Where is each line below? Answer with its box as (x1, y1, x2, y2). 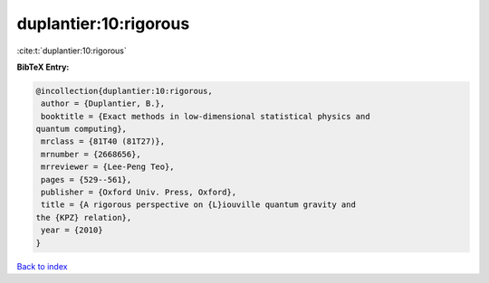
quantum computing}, (35, 124, 127, 135)
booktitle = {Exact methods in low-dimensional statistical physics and (41, 111, 370, 121)
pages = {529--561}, (41, 175, 132, 184)
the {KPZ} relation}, (35, 212, 132, 222)
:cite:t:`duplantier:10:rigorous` (16, 45, 127, 56)
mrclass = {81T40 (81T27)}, (41, 137, 166, 146)
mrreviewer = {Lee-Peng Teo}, (41, 162, 176, 172)
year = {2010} (41, 225, 103, 235)
